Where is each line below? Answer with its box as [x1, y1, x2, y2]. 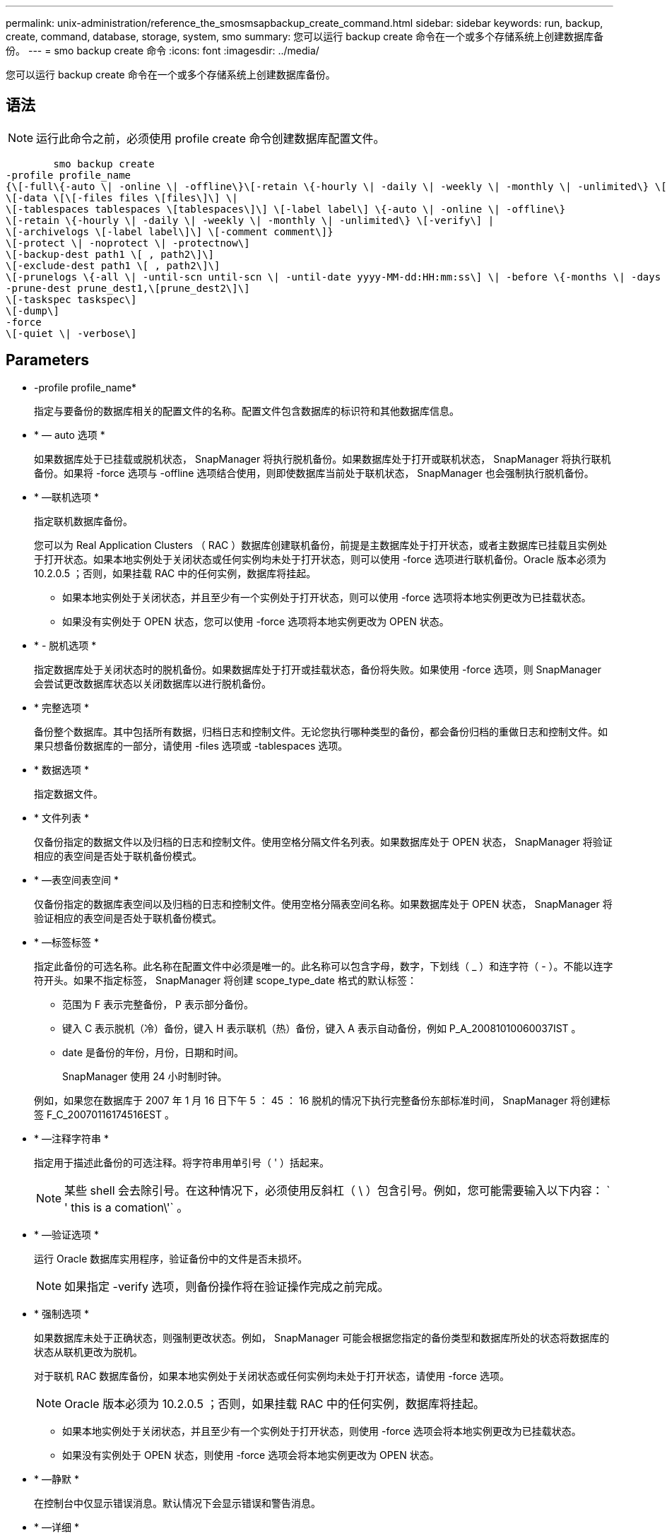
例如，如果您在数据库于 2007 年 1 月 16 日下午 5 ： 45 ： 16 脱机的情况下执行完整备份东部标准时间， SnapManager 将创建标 [34, 1094, 610, 1106]
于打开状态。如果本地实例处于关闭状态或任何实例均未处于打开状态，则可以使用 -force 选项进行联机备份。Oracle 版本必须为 [34, 552, 607, 565]
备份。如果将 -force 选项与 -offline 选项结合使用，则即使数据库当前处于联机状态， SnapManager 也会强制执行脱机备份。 [34, 466, 594, 479]
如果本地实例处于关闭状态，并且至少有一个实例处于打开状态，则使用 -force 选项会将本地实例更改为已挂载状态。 [62, 1424, 582, 1437]
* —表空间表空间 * [34, 873, 119, 886]
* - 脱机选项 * [34, 639, 97, 651]
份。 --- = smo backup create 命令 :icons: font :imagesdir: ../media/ [6, 45, 319, 57]
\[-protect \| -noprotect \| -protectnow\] [6, 237, 250, 249]
